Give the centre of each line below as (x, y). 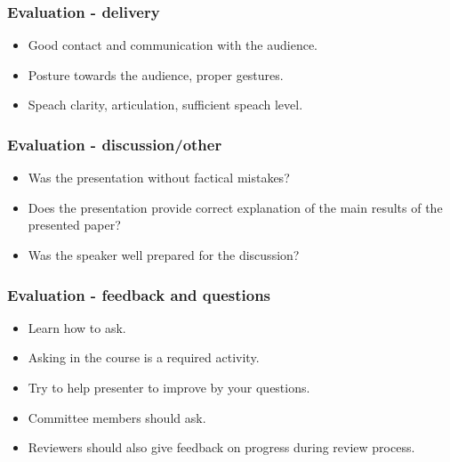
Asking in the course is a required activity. (144, 357)
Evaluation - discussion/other (115, 144)
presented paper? (74, 225)
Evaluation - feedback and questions (139, 294)
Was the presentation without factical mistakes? (159, 178)
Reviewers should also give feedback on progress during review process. (221, 447)
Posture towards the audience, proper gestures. (156, 74)
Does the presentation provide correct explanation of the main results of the (235, 207)
